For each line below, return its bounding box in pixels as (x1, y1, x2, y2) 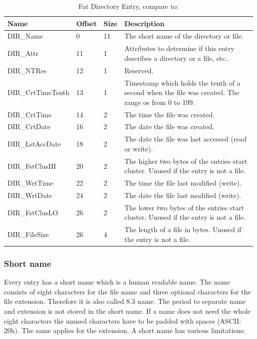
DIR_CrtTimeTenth (7, 87, 70, 97)
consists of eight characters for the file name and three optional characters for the (4, 286, 251, 296)
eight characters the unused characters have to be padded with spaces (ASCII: (4, 315, 241, 326)
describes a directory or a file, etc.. (124, 52, 229, 63)
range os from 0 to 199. (124, 97, 195, 107)
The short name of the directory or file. (124, 31, 244, 41)
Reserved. (124, 65, 154, 75)
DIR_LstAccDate (7, 139, 61, 149)
